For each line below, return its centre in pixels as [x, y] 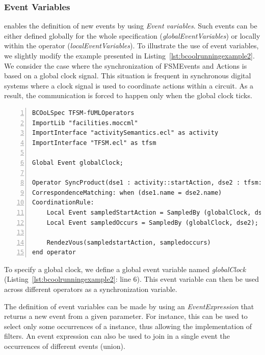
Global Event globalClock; [78, 162]
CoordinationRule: [63, 203]
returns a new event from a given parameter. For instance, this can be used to [126, 316]
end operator [54, 253]
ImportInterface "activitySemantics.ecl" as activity [125, 133]
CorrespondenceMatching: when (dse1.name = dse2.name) [127, 193]
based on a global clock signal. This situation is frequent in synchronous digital [128, 76]
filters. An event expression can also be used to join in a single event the [117, 336]
